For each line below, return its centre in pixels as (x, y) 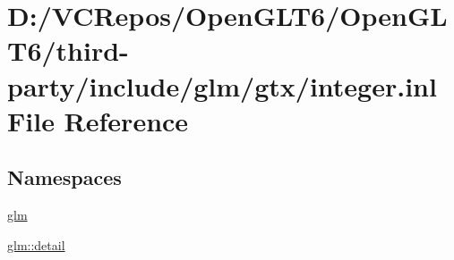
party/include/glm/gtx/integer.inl (222, 85)
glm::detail (36, 244)
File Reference (98, 120)
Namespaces (64, 177)
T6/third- (68, 50)
